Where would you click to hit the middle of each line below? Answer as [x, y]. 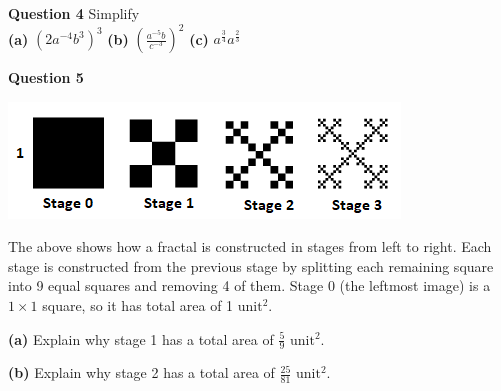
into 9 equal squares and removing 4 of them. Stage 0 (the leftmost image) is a [249, 285]
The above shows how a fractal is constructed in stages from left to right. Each [250, 246]
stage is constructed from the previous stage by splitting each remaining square [251, 265]
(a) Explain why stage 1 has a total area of [141, 338]
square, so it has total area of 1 [138, 305]
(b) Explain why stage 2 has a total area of [141, 372]
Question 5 [46, 77]
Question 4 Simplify [74, 13]
